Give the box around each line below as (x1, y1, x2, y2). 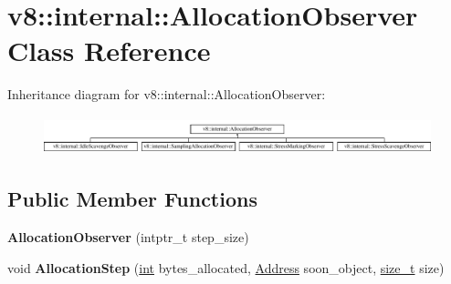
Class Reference (7, 32, 211, 69)
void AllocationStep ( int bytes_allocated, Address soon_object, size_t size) (7, 258, 445, 277)
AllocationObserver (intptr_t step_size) (7, 228, 249, 247)
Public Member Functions (7, 185, 257, 213)
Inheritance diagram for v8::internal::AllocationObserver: (7, 85, 326, 104)
